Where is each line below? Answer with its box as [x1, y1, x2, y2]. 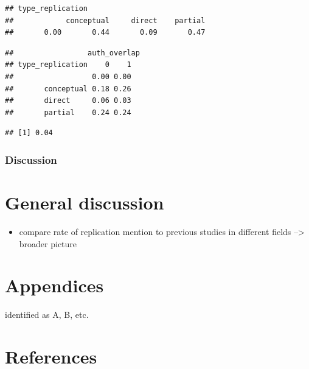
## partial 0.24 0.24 [5, 108, 131, 117]
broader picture [19, 237, 77, 250]
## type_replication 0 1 [5, 60, 131, 69]
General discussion [5, 189, 164, 214]
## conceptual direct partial [5, 16, 206, 25]
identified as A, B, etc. [5, 308, 89, 321]
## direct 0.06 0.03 [5, 96, 131, 105]
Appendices [5, 273, 104, 298]
